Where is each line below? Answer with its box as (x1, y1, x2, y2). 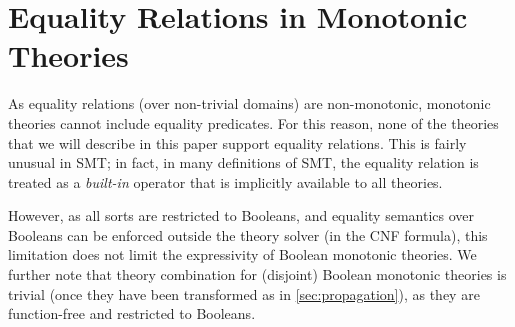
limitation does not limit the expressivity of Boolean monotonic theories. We (8, 244, 477, 265)
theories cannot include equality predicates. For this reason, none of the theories (8, 112, 499, 133)
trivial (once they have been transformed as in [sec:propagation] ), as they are (8, 283, 480, 304)
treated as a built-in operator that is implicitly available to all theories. (8, 171, 443, 192)
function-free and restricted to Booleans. (8, 303, 256, 324)
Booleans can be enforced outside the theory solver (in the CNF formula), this (8, 224, 488, 245)
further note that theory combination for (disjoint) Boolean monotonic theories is (8, 264, 507, 285)
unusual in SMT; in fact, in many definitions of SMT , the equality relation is (8, 152, 479, 173)
